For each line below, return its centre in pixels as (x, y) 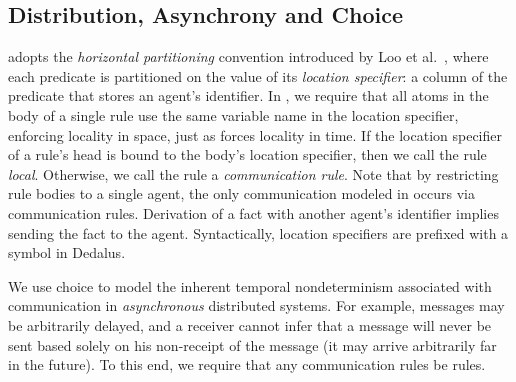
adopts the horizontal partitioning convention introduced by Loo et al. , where (248, 56)
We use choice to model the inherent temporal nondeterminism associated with (250, 285)
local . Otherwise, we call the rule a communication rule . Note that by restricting (253, 173)
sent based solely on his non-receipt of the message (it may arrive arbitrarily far (252, 344)
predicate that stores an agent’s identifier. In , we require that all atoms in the (248, 95)
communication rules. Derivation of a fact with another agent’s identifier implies (253, 212)
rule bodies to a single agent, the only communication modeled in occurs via (241, 193)
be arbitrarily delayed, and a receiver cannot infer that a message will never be (250, 324)
